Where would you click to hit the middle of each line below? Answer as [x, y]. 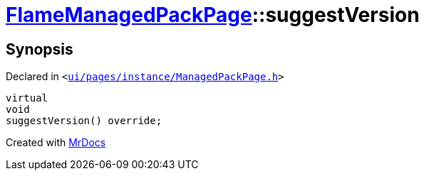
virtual [27, 98]
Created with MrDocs [56, 143]
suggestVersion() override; [84, 121]
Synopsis [40, 49]
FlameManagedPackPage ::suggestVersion [213, 15]
